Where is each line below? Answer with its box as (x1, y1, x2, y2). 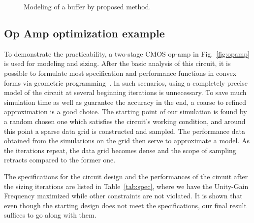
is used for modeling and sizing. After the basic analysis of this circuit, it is (4, 58, 231, 68)
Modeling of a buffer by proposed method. (24, 1, 151, 11)
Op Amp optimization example (4, 25, 165, 40)
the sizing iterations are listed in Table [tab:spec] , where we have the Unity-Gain (4, 181, 249, 191)
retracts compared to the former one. (4, 155, 116, 165)
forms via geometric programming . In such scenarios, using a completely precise (4, 77, 248, 88)
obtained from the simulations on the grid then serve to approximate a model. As (4, 135, 250, 146)
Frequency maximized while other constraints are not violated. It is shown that (4, 191, 243, 201)
